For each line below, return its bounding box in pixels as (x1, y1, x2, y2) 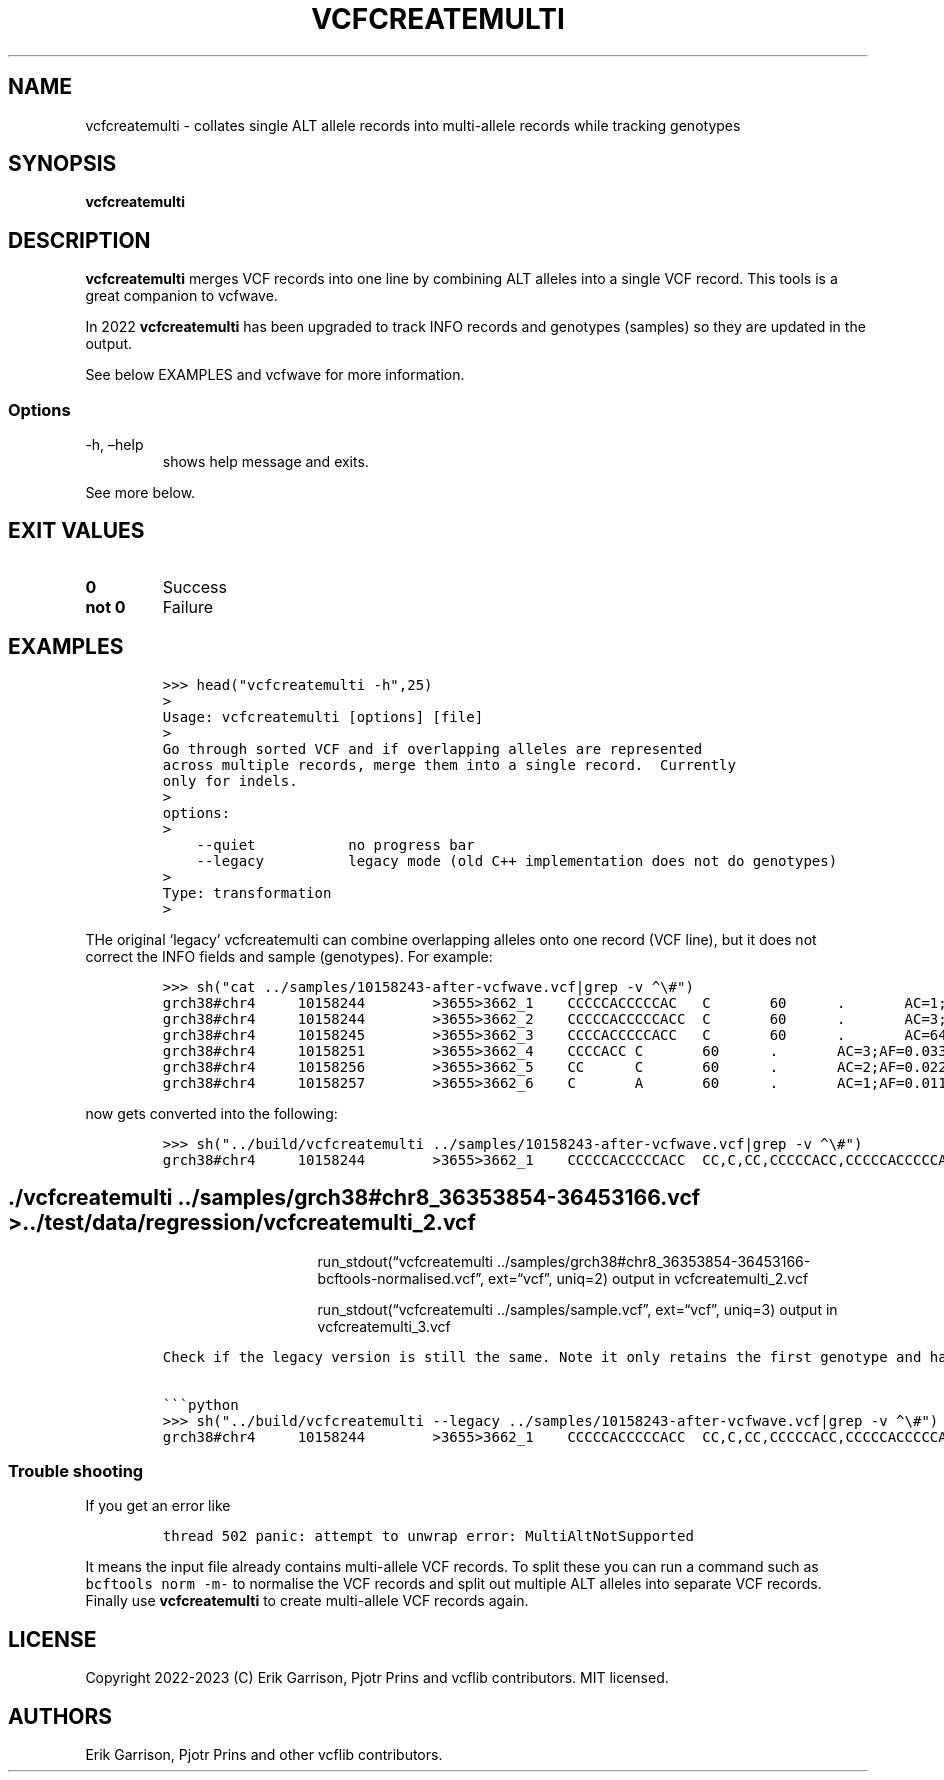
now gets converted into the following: (85, 1104, 338, 1122)
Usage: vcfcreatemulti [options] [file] (162, 708, 484, 725)
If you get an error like (85, 1497, 231, 1515)
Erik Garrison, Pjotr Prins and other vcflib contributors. (85, 1746, 443, 1763)
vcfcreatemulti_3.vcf (317, 1317, 451, 1335)
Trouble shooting (8, 1460, 144, 1481)
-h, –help (85, 436, 144, 454)
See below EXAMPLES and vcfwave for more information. (85, 366, 465, 384)
